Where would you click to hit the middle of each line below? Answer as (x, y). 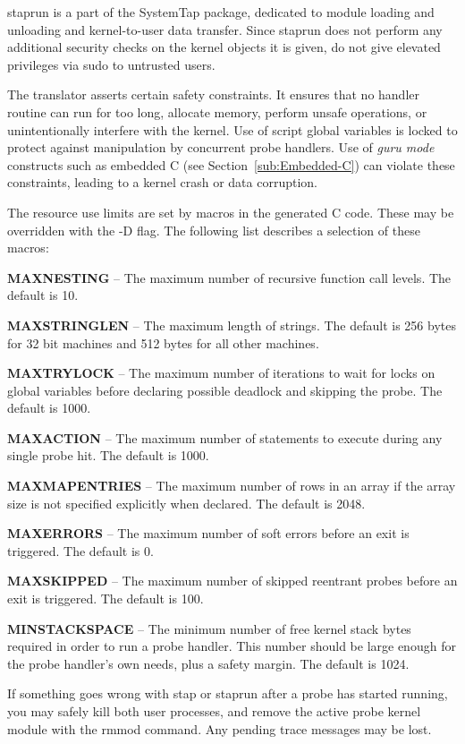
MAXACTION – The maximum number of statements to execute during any (225, 437)
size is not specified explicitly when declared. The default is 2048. (186, 503)
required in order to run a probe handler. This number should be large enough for (232, 646)
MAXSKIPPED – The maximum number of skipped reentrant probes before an (232, 581)
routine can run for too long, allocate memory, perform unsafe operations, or (217, 111)
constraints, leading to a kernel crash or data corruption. (162, 182)
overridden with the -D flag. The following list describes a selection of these (214, 230)
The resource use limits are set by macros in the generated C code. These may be (231, 212)
